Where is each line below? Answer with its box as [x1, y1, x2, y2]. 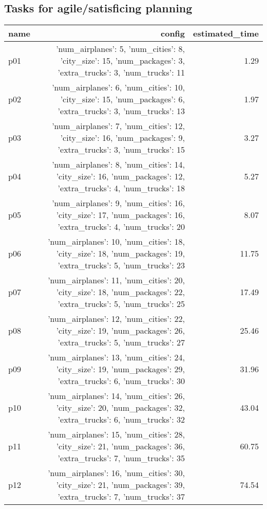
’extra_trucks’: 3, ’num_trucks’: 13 [58, 105, 185, 117]
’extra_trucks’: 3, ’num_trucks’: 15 [58, 143, 185, 156]
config [161, 27, 185, 40]
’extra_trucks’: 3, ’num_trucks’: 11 [58, 66, 185, 79]
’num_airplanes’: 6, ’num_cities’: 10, [52, 81, 185, 94]
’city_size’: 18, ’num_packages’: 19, [56, 247, 185, 260]
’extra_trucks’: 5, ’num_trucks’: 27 [58, 336, 185, 349]
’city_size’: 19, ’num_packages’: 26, [56, 324, 185, 337]
